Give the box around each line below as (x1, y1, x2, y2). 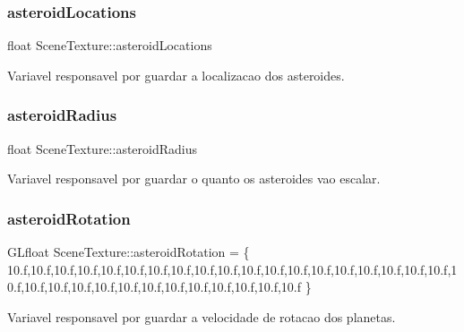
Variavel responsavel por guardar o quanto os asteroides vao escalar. (7, 169, 381, 188)
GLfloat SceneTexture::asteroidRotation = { (7, 243, 250, 261)
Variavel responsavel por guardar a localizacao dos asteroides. (7, 65, 345, 84)
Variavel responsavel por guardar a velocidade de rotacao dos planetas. (7, 307, 396, 326)
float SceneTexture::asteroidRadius (7, 139, 198, 157)
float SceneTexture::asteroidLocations (7, 36, 212, 55)
